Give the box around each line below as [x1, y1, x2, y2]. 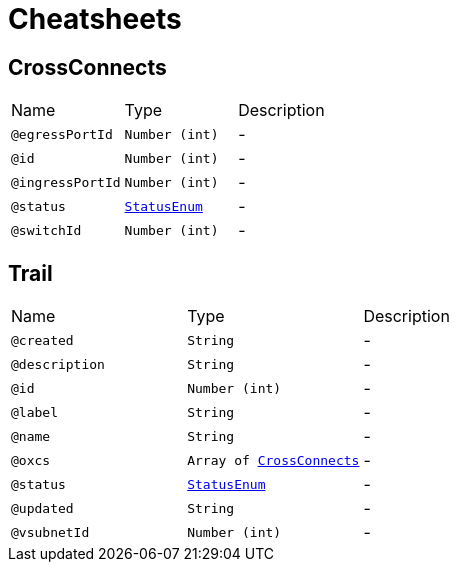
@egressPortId [11, 126, 113, 142]
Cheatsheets [8, 2, 182, 36]
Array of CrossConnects [187, 452, 360, 468]
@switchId [11, 222, 82, 238]
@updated [11, 500, 74, 516]
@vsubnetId [11, 524, 90, 540]
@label [11, 404, 58, 420]
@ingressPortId [11, 174, 121, 190]
